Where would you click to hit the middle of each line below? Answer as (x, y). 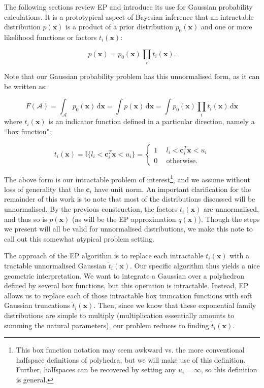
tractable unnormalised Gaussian (55, 266)
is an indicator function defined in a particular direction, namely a (152, 121)
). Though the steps (229, 219)
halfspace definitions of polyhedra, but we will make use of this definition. (131, 359)
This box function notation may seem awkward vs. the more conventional (130, 350)
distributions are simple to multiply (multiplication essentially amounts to (119, 315)
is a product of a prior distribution (119, 27)
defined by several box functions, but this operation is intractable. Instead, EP (126, 285)
